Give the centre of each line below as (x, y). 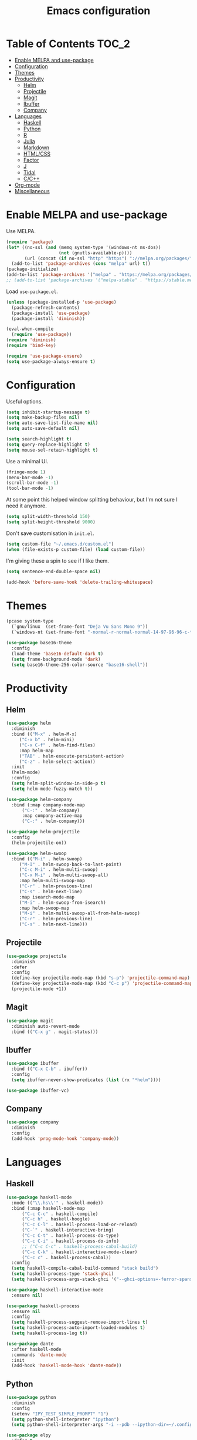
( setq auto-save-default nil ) (43, 429)
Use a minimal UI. (27, 461)
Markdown (36, 147)
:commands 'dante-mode (39, 1355)
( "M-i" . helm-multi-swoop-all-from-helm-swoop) (80, 914)
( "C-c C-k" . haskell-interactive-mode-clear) (79, 1252)
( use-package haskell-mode (39, 1197)
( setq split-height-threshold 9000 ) (51, 522)
